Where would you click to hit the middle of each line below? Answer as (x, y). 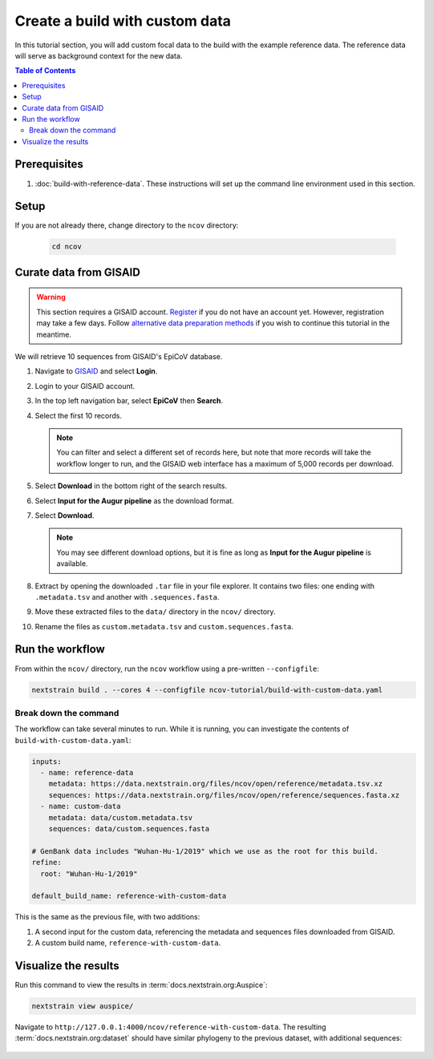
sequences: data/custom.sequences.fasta (129, 829)
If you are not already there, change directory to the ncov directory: (127, 225)
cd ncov (67, 247)
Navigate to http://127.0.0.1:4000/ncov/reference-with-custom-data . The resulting (170, 1027)
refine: (47, 863)
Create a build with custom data (123, 21)
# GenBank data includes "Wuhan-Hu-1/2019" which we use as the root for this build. (205, 851)
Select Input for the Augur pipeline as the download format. (134, 500)
